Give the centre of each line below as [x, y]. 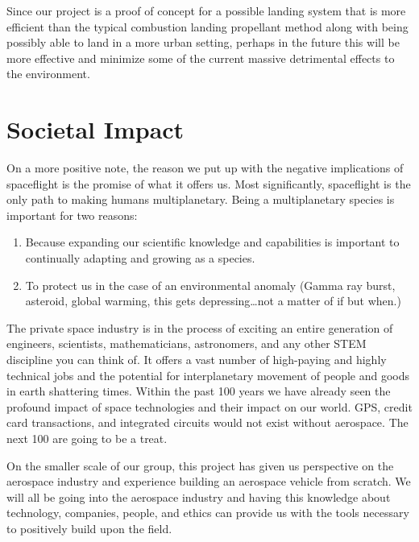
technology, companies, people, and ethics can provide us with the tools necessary [208, 513]
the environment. [48, 74]
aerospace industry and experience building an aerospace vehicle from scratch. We [209, 481]
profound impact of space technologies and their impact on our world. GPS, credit [209, 406]
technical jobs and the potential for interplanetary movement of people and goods [208, 375]
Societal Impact [95, 129]
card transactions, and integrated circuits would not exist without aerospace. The [207, 422]
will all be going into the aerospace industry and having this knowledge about [199, 496]
